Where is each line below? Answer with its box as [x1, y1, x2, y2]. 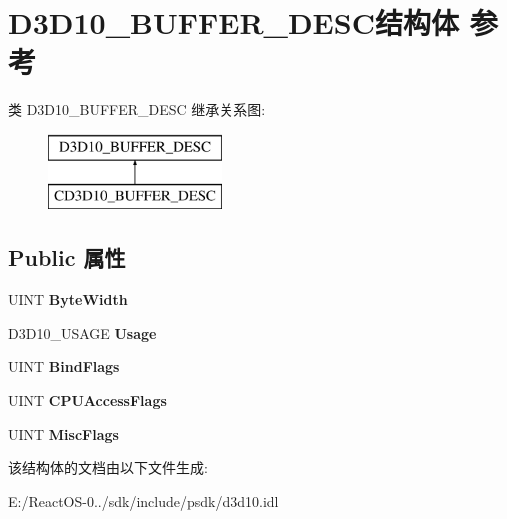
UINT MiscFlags [8, 423, 119, 444]
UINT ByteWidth [8, 289, 128, 310]
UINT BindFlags [8, 356, 120, 377]
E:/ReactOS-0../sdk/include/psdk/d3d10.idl [8, 490, 279, 511]
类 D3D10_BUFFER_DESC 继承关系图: [8, 99, 266, 120]
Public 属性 [8, 242, 126, 273]
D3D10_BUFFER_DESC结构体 [8, 2, 459, 43]
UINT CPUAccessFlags [8, 390, 167, 411]
